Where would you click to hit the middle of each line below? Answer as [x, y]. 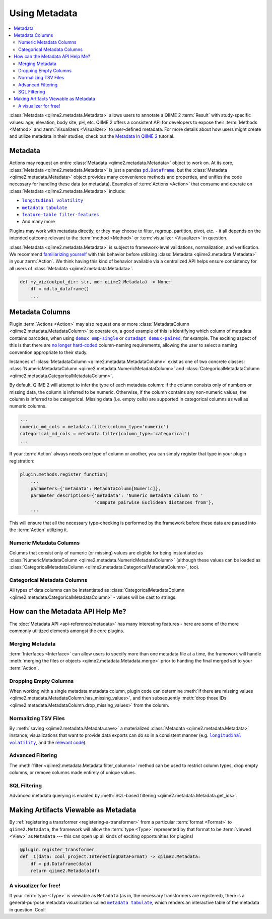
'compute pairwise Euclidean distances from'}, [154, 503]
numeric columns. [28, 406]
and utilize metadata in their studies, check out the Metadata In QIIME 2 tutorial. [92, 136]
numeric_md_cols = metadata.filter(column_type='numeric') [94, 426]
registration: [22, 461]
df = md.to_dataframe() [60, 289]
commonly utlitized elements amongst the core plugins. [67, 631]
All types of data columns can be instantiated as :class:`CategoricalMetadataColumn [97, 590]
